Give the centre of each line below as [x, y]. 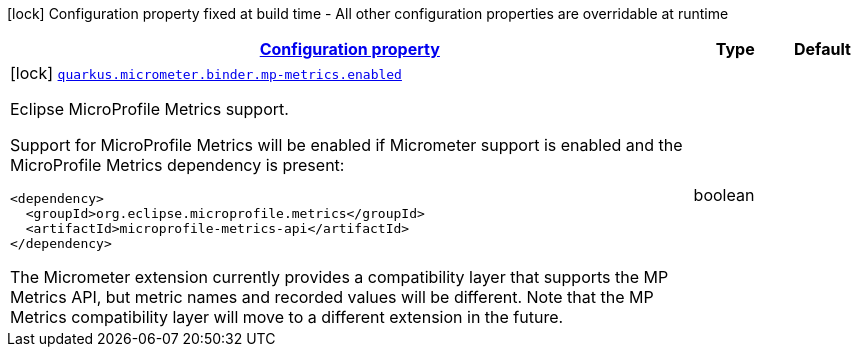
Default [822, 49]
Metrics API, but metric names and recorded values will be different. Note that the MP [332, 297]
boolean [724, 195]
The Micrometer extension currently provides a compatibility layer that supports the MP [339, 277]
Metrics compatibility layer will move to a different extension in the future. [287, 317]
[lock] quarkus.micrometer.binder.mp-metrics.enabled [206, 73]
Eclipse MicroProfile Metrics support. [149, 109]
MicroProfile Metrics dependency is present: [177, 165]
